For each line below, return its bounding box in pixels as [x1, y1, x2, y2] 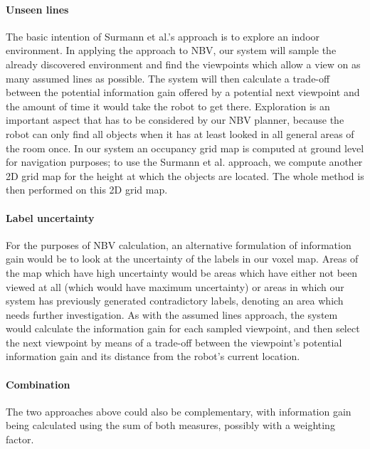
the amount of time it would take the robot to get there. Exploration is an [6, 98, 330, 113]
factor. [6, 432, 34, 447]
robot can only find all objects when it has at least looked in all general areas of [6, 126, 354, 141]
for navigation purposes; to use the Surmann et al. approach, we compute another [6, 154, 363, 169]
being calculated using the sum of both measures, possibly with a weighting [6, 418, 335, 433]
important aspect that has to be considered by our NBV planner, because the [6, 112, 344, 127]
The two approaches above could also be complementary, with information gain [6, 403, 351, 418]
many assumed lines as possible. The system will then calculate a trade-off [6, 70, 330, 85]
